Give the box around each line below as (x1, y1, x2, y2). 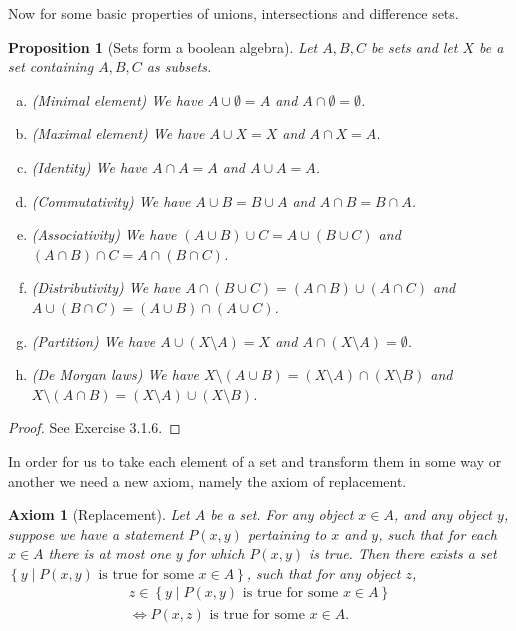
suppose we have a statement (8, 523, 184, 544)
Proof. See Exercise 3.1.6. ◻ (8, 417, 181, 438)
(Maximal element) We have (31, 123, 205, 144)
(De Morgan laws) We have (31, 364, 199, 385)
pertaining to (247, 523, 327, 544)
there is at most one (48, 543, 171, 564)
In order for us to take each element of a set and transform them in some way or (8, 450, 502, 471)
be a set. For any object (210, 504, 354, 525)
